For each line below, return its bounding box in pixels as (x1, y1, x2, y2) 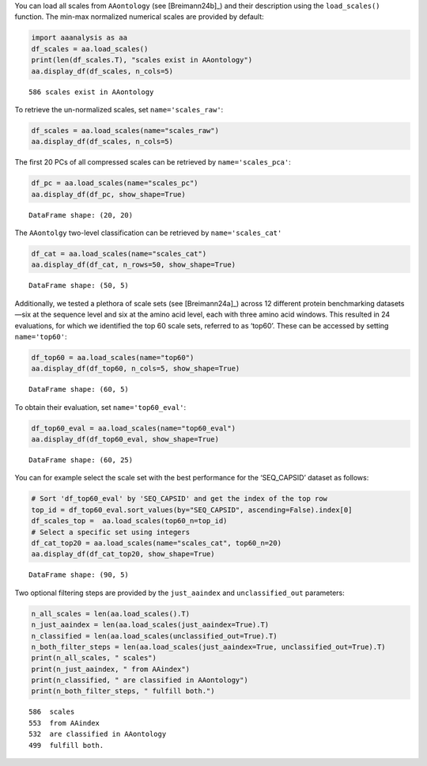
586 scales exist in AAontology (28, 87, 154, 97)
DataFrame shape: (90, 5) (28, 571, 130, 579)
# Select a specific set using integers (31, 527, 190, 537)
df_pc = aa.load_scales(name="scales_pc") (31, 179, 198, 188)
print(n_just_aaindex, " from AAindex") (31, 665, 190, 673)
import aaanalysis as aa (31, 33, 128, 43)
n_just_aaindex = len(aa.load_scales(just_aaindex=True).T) (31, 620, 270, 629)
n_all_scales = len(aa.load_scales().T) (31, 609, 190, 618)
